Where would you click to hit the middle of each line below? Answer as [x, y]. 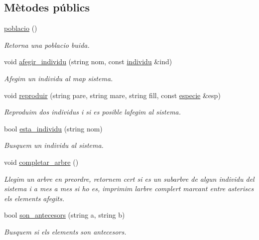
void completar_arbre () [41, 162]
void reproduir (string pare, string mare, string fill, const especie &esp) [112, 95]
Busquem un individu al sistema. [54, 145]
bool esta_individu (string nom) [53, 128]
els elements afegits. [34, 198]
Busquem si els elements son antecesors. [65, 231]
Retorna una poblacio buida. [47, 45]
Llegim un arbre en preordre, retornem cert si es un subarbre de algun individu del [129, 179]
